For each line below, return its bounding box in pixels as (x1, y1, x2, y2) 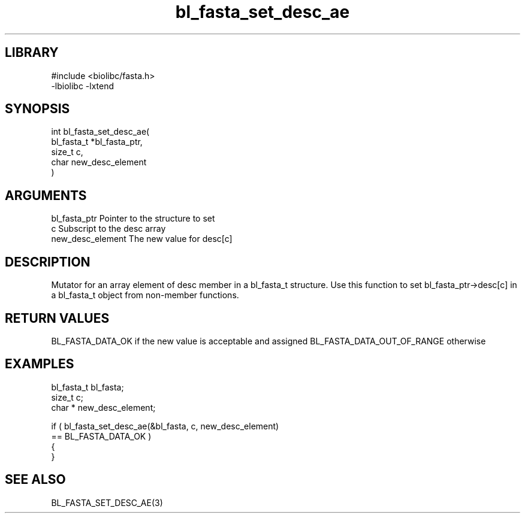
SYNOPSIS (5, 101, 70, 117)
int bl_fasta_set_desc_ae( (51, 126, 150, 137)
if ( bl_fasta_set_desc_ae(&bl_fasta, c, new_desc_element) (51, 420, 279, 431)
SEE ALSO (5, 472, 66, 487)
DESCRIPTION (5, 254, 90, 269)
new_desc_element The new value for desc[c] (51, 234, 233, 244)
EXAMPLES (5, 356, 74, 372)
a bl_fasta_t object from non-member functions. (51, 290, 239, 301)
